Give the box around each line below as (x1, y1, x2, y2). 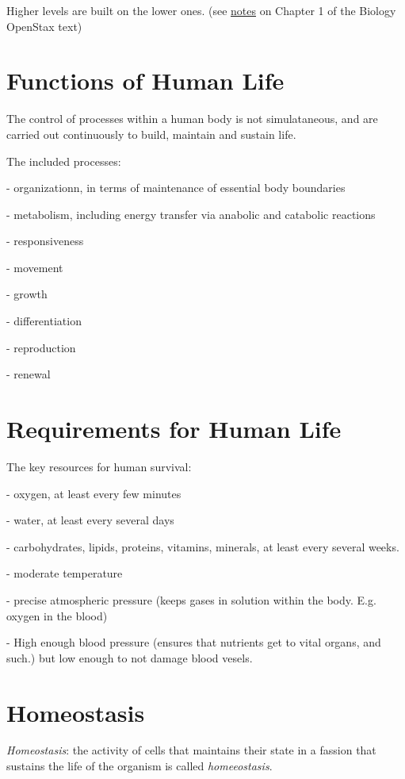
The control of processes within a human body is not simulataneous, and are (6, 110, 378, 127)
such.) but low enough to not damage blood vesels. (6, 649, 253, 666)
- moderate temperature (6, 565, 123, 581)
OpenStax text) (6, 17, 82, 34)
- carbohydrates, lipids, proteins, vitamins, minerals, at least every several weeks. (6, 538, 399, 555)
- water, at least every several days (6, 512, 174, 528)
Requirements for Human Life (6, 413, 342, 445)
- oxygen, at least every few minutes (6, 485, 181, 501)
